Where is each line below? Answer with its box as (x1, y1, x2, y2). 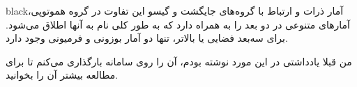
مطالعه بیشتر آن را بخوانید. (6, 68, 119, 82)
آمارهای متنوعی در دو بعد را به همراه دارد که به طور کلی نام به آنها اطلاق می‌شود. (6, 17, 350, 31)
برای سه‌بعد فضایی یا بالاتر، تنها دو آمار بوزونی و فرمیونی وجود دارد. (6, 31, 288, 45)
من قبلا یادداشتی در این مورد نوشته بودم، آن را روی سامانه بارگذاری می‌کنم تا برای (6, 54, 352, 68)
